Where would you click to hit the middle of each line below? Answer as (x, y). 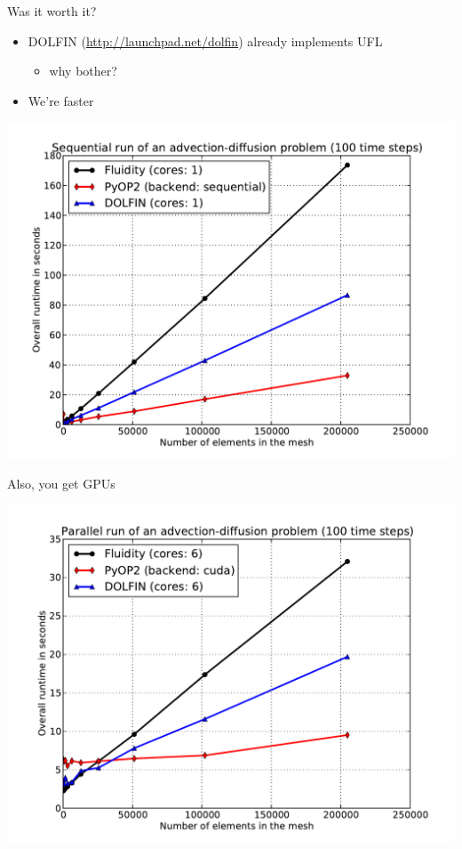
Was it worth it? (52, 11)
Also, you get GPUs (61, 483)
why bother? (83, 71)
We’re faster (61, 100)
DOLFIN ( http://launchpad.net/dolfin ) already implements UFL (205, 40)
